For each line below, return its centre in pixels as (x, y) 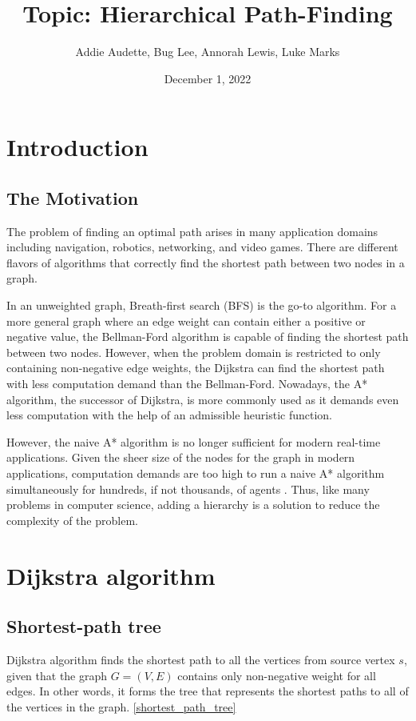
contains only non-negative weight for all (277, 675)
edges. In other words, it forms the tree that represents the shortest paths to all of (208, 691)
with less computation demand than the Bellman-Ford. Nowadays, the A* (187, 384)
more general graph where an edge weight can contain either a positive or (186, 320)
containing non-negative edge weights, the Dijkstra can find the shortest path (196, 368)
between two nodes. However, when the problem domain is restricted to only (194, 352)
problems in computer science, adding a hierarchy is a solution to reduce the (193, 505)
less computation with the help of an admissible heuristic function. (170, 415)
